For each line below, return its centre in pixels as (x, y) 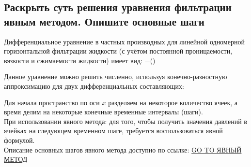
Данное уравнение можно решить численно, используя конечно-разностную (116, 77)
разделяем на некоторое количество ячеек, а (173, 102)
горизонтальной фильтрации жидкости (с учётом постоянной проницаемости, (118, 51)
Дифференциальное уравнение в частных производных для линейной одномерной (124, 41)
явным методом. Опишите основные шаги (104, 21)
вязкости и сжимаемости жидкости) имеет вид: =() (80, 60)
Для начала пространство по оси (52, 102)
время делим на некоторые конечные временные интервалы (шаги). (103, 112)
